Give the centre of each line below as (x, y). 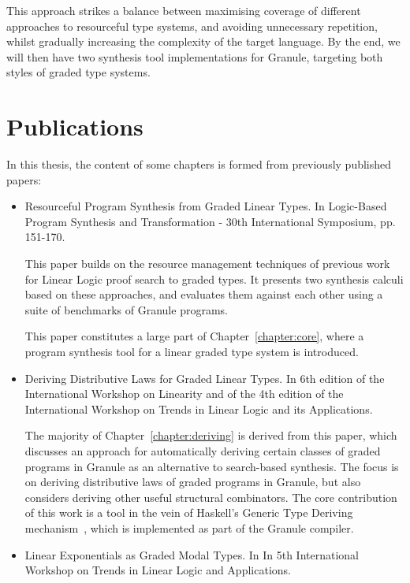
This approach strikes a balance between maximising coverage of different (184, 10)
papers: (24, 179)
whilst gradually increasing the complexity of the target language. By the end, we (203, 41)
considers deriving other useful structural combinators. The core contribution (211, 497)
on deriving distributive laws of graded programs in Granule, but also (193, 482)
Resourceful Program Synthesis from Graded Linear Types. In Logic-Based (206, 206)
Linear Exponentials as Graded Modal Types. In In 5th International (192, 554)
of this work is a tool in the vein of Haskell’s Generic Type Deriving (189, 512)
